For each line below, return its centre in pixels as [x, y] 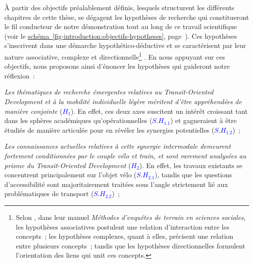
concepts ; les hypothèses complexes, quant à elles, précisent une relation [125, 236]
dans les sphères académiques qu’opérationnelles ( [78, 120]
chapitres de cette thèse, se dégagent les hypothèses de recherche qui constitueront [127, 17]
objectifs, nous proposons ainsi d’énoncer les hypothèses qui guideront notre [117, 66]
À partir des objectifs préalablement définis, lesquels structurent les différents [119, 7]
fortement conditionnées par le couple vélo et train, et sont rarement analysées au [125, 155]
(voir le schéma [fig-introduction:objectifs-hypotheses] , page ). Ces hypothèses [121, 36]
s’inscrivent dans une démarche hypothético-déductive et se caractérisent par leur [125, 45]
